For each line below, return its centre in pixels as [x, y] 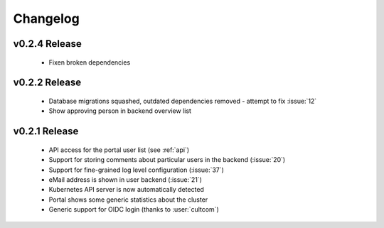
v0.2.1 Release [46, 131]
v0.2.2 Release [47, 83]
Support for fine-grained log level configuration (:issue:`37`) [136, 170]
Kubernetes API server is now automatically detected [126, 190]
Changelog [46, 18]
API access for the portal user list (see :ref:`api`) [119, 150]
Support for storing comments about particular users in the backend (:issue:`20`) [167, 160]
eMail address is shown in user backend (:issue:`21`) [126, 179]
